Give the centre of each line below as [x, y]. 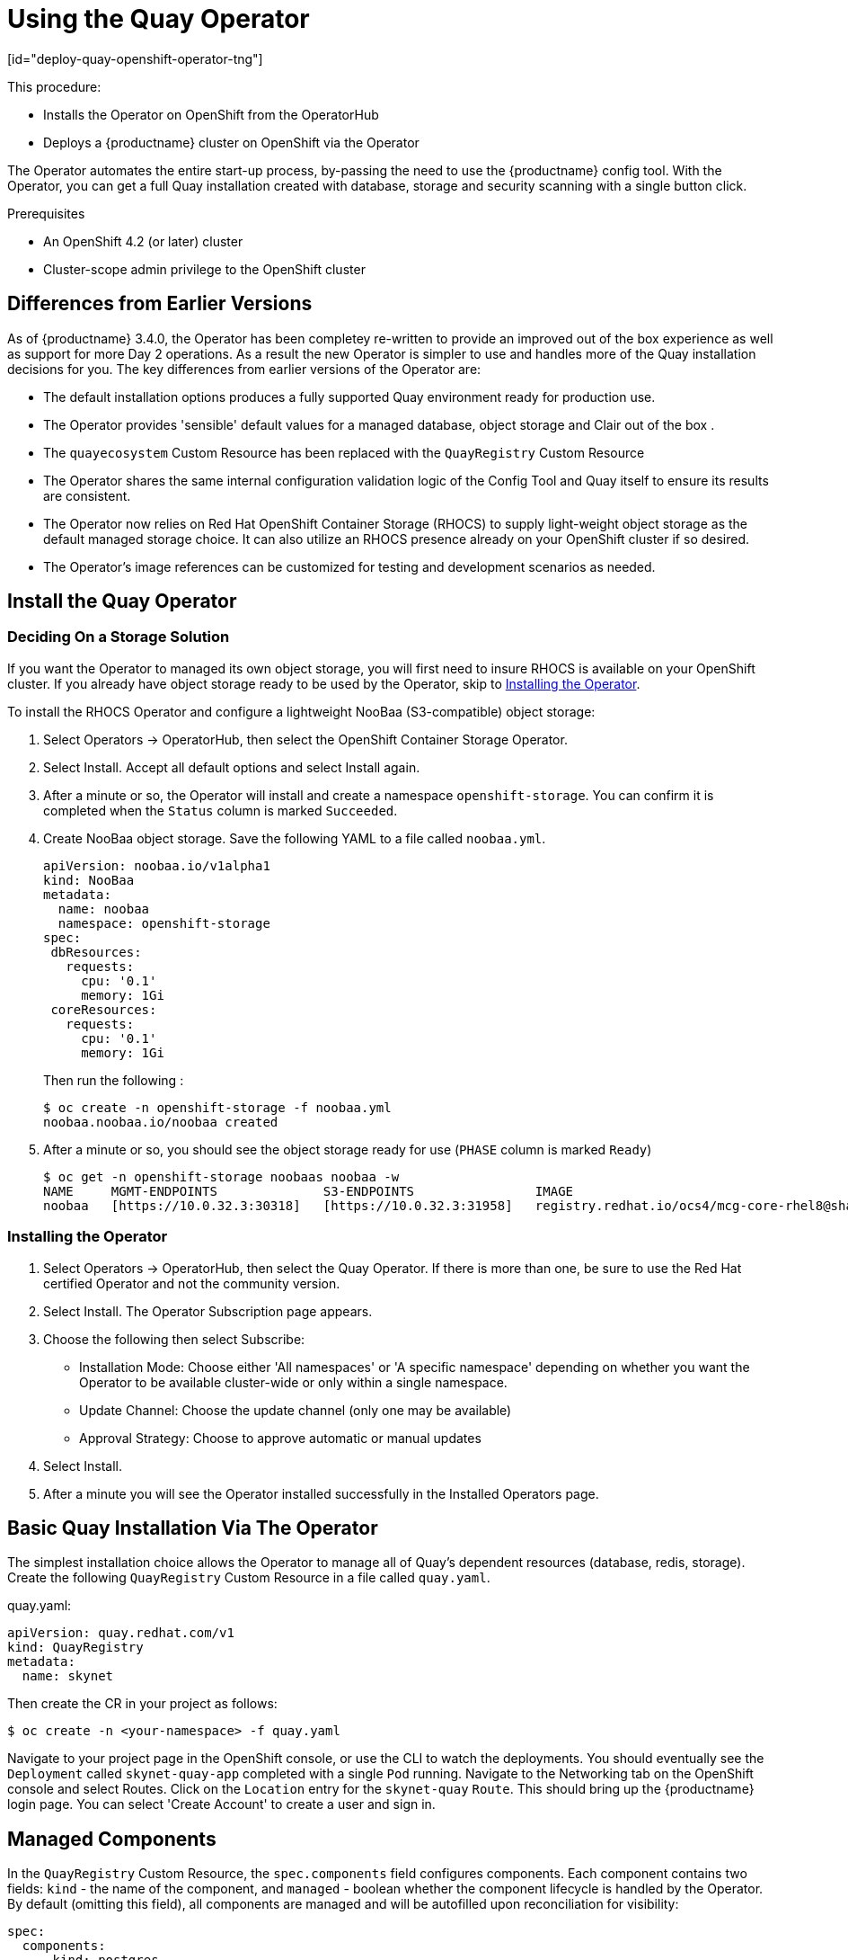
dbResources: [96, 952]
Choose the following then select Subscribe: [174, 1339]
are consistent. [87, 495]
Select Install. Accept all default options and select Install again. [232, 767]
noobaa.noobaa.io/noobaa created [161, 1122]
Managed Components [112, 1839]
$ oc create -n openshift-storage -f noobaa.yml [217, 1107]
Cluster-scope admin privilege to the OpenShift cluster [204, 269]
